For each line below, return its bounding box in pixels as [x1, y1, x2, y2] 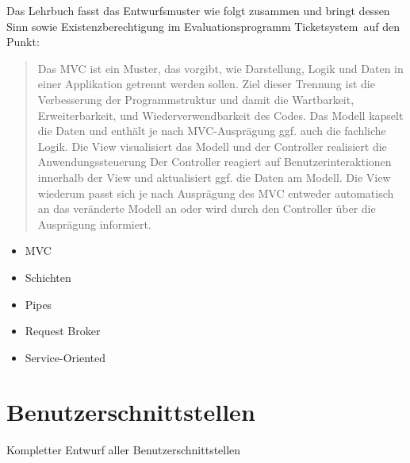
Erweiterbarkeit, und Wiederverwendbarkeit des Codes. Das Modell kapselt [37, 106, 404, 123]
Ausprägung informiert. [37, 215, 151, 232]
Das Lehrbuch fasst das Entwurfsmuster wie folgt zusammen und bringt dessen [6, 2, 390, 18]
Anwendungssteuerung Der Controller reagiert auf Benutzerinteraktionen [37, 153, 392, 170]
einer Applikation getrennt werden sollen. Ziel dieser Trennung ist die [37, 75, 375, 92]
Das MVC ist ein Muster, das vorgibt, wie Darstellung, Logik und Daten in [37, 60, 404, 76]
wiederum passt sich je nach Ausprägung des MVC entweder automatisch [37, 184, 394, 201]
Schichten [25, 268, 71, 285]
